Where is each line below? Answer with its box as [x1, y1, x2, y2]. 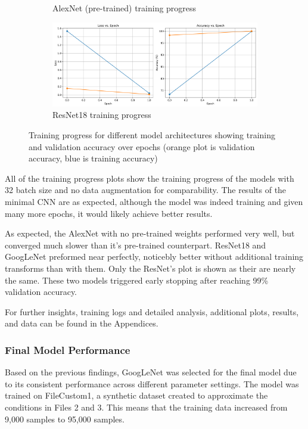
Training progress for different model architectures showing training [29, 129, 276, 141]
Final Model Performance [5, 342, 130, 357]
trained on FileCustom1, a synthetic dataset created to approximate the [5, 389, 268, 402]
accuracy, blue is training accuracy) [29, 152, 158, 164]
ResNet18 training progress [52, 108, 151, 121]
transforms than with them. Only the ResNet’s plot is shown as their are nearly [5, 262, 296, 274]
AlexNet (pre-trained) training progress [52, 2, 197, 14]
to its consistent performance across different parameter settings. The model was [5, 377, 299, 390]
